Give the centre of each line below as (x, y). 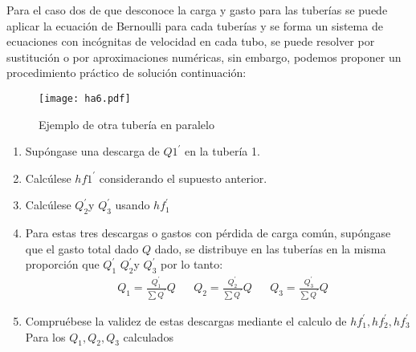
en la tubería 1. (222, 151)
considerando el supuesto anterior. (183, 178)
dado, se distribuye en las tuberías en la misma (270, 248)
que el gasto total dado (82, 248)
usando (133, 205)
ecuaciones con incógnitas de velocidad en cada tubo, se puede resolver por (191, 41)
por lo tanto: (192, 264)
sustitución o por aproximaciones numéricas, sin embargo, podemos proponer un (204, 57)
